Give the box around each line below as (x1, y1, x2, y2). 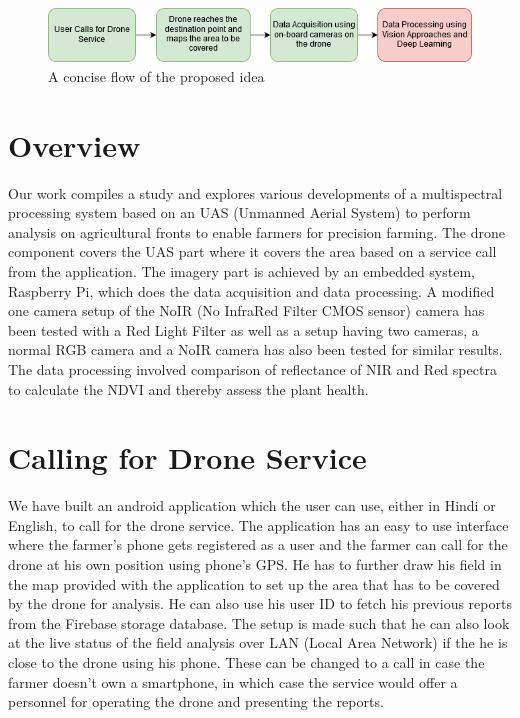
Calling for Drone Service (8, 437, 367, 478)
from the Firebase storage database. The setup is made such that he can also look (8, 612, 510, 633)
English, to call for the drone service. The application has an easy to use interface (8, 514, 509, 535)
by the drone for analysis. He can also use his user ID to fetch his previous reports (8, 593, 512, 614)
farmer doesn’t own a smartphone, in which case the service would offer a (8, 671, 458, 692)
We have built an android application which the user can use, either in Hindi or (8, 495, 496, 516)
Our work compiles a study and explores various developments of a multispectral (8, 182, 503, 203)
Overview (8, 124, 141, 165)
